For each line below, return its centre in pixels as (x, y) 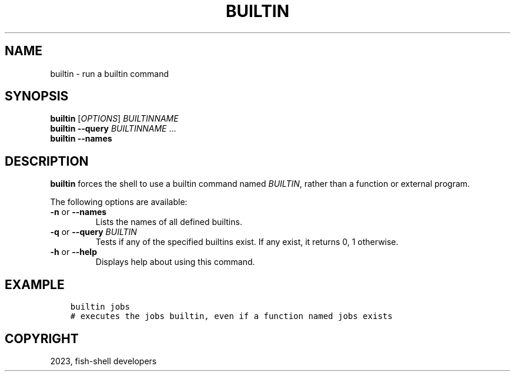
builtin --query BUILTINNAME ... (113, 129)
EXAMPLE (35, 284)
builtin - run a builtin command (109, 73)
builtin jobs (100, 307)
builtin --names (81, 139)
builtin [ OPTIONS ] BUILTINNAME (114, 119)
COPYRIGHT (42, 338)
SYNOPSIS (37, 96)
